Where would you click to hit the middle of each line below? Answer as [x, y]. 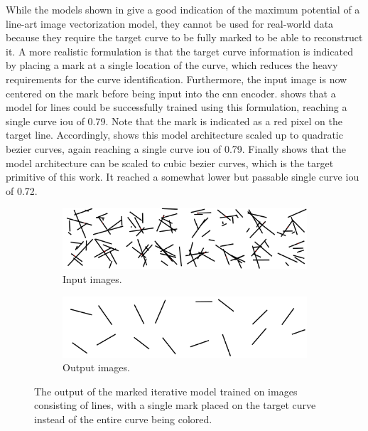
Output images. [96, 367]
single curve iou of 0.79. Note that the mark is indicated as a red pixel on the [174, 121]
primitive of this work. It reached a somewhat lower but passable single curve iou [183, 177]
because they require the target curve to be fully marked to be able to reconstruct [184, 37]
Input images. [92, 278]
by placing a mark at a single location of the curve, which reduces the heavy [172, 65]
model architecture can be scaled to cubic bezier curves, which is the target [170, 163]
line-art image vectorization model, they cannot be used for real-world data [170, 23]
